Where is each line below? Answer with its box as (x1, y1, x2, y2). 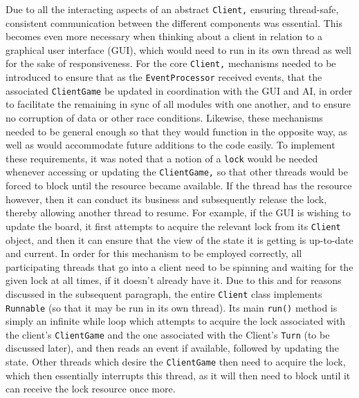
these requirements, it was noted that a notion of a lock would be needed (6, 151, 318, 165)
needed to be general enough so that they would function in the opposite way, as (6, 124, 347, 138)
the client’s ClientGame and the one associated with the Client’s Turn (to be (6, 327, 330, 341)
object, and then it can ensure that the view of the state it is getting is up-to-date (6, 232, 353, 247)
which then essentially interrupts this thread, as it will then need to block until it (6, 368, 351, 382)
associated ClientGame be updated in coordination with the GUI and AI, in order (6, 83, 353, 97)
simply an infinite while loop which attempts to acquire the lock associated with (6, 314, 346, 328)
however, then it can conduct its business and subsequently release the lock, (6, 191, 327, 206)
